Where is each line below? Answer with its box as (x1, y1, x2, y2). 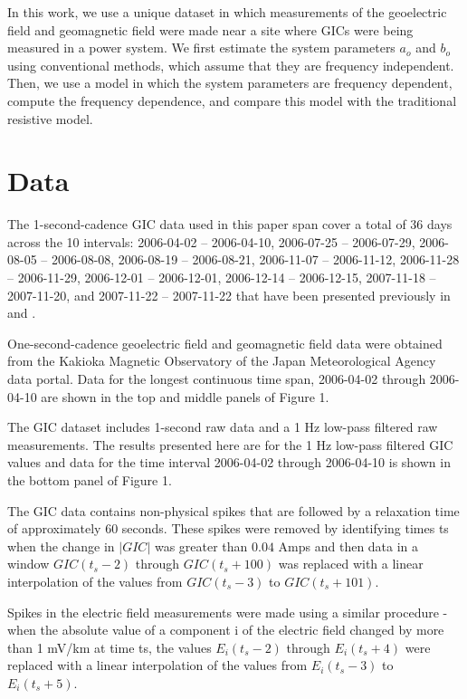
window (7, 554, 50, 573)
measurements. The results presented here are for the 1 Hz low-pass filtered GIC (7, 435, 453, 454)
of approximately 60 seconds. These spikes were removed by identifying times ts (7, 519, 449, 538)
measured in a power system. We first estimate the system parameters (7, 38, 396, 57)
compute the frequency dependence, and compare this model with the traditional (7, 91, 457, 110)
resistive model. (7, 109, 93, 128)
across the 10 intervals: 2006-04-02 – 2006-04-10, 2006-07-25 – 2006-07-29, (7, 232, 415, 251)
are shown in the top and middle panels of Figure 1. (41, 387, 329, 406)
